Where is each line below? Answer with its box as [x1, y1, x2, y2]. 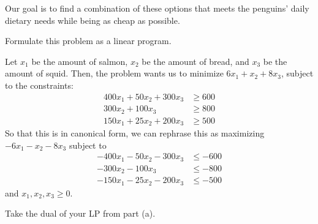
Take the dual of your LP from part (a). [5, 207, 156, 220]
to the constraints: [5, 78, 74, 91]
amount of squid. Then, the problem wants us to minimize [5, 67, 224, 80]
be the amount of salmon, [31, 54, 128, 67]
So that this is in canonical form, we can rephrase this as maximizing [5, 127, 265, 140]
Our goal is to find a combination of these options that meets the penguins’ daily [5, 2, 309, 14]
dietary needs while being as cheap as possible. [5, 13, 180, 26]
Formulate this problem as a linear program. [5, 34, 172, 47]
